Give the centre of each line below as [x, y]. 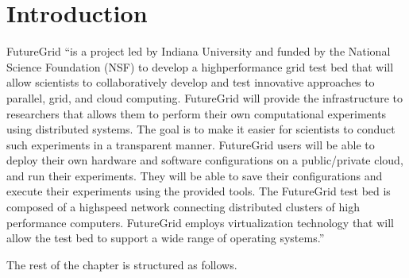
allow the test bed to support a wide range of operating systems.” [166, 238]
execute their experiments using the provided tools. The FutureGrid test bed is [199, 191]
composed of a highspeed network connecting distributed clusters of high [183, 207]
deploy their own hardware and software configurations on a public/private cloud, [205, 160]
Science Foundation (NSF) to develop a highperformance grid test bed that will [200, 66]
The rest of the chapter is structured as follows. [122, 264]
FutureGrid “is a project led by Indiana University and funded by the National [199, 51]
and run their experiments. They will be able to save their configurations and [195, 175]
